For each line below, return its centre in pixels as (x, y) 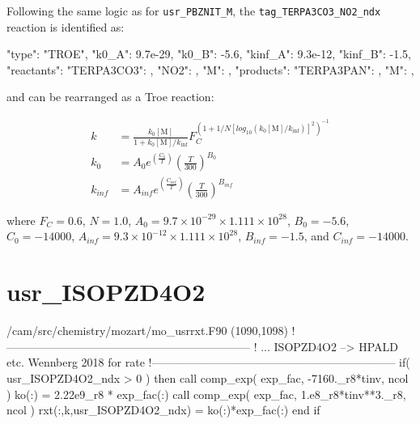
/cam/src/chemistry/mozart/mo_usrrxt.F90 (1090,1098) (147, 331)
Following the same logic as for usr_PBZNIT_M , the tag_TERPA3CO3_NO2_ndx (194, 11)
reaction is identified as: (66, 26)
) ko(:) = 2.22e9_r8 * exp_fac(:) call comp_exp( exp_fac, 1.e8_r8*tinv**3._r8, (206, 394)
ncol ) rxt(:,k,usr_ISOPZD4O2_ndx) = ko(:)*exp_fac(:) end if (163, 410)
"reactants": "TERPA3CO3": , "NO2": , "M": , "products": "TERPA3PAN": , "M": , (210, 69)
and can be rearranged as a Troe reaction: (110, 97)
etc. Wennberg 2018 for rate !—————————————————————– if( (208, 362)
